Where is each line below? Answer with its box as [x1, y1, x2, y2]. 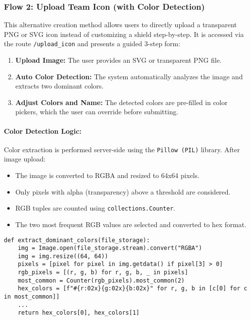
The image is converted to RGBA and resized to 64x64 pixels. [15, 170, 200, 180]
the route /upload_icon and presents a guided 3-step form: [4, 38, 181, 49]
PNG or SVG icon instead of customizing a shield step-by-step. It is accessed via [4, 29, 244, 39]
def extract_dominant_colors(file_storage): [4, 236, 150, 244]
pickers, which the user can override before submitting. [15, 107, 179, 117]
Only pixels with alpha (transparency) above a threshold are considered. [15, 186, 231, 196]
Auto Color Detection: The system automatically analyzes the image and [15, 71, 243, 81]
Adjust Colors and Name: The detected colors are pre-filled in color [15, 97, 228, 107]
